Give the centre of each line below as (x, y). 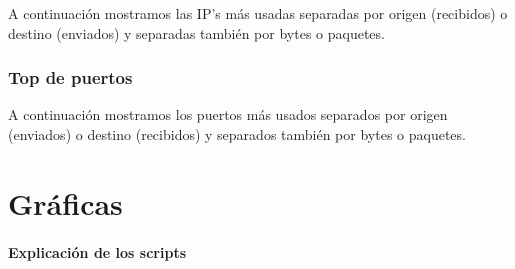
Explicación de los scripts (97, 251)
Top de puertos (70, 77)
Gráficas (65, 202)
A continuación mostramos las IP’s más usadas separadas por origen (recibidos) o (258, 13)
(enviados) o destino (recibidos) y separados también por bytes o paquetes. (237, 134)
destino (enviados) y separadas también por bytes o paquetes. (196, 32)
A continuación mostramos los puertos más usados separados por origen (228, 114)
